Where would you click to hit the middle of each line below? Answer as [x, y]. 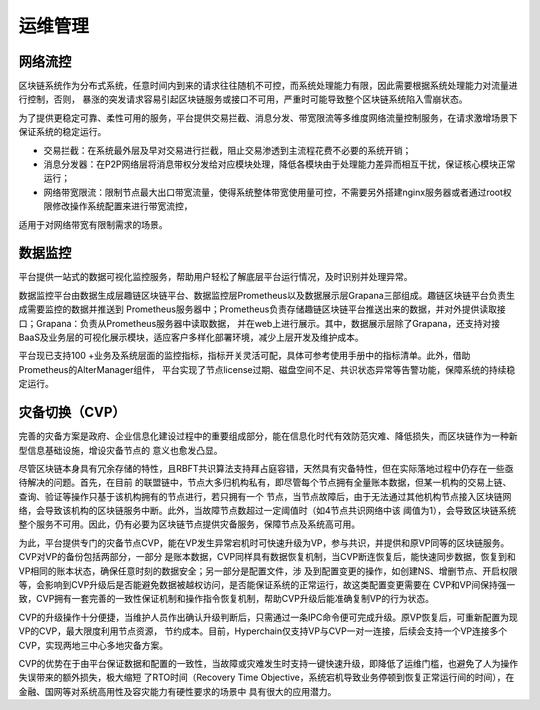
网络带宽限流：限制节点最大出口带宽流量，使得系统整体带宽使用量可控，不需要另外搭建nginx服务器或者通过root [273, 192]
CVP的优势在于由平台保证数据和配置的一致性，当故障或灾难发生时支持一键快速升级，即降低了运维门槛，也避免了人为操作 [268, 663]
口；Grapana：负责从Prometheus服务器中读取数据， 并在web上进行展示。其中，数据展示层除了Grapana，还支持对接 [259, 323]
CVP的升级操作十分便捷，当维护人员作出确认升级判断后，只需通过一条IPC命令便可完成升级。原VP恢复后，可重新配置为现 [268, 617]
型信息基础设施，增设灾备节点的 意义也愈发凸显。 [120, 450]
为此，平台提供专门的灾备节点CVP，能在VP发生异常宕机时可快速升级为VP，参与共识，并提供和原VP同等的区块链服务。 [264, 542]
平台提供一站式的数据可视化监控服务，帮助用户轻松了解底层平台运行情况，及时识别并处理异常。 [215, 277]
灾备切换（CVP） [72, 412]
